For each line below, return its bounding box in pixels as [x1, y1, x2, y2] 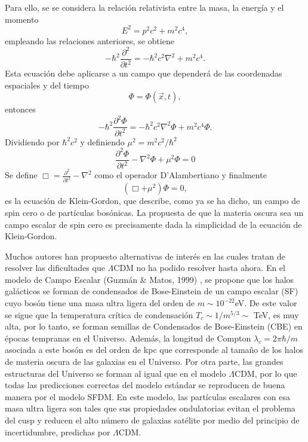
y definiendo [80, 135, 125, 148]
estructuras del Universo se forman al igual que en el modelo [5, 367, 226, 379]
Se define [5, 169, 38, 181]
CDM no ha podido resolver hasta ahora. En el [113, 261, 285, 274]
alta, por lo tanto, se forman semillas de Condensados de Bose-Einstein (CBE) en [5, 320, 303, 333]
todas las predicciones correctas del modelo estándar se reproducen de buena [5, 379, 285, 391]
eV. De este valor [235, 297, 297, 309]
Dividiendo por [5, 135, 60, 148]
